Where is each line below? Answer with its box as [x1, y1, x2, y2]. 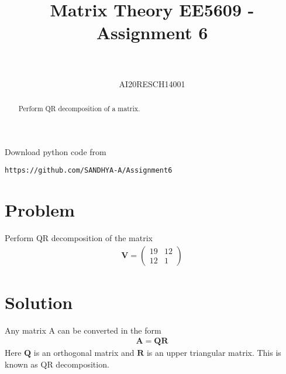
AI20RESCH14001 [119, 77, 185, 90]
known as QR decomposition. [5, 358, 109, 370]
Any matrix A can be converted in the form [5, 324, 161, 336]
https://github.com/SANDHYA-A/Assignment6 [5, 166, 173, 175]
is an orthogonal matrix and [33, 346, 135, 359]
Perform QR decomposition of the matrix [5, 231, 153, 243]
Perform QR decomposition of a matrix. [18, 103, 140, 113]
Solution [5, 290, 73, 314]
